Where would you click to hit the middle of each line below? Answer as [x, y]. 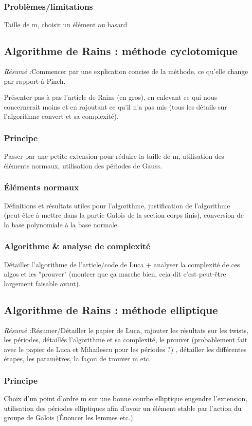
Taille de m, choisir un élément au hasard [66, 25]
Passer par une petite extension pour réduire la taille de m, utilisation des [114, 156]
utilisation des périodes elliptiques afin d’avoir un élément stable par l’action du [123, 408]
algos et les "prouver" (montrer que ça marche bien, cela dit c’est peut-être [115, 274]
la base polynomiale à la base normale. [62, 224]
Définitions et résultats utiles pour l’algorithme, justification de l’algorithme [117, 205]
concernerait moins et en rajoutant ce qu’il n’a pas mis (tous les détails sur [116, 106]
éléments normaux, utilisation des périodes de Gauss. [83, 165]
